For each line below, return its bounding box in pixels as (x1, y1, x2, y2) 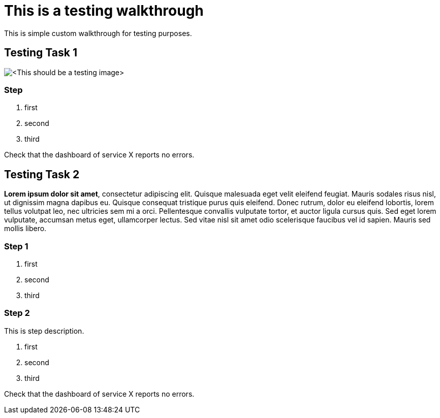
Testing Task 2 (4, 168, 80, 181)
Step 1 (4, 241, 28, 251)
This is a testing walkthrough (4, 2, 204, 19)
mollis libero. (4, 224, 47, 233)
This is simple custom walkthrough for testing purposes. (4, 28, 192, 38)
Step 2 (4, 308, 30, 318)
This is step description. (4, 326, 84, 335)
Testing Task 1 (4, 46, 77, 59)
